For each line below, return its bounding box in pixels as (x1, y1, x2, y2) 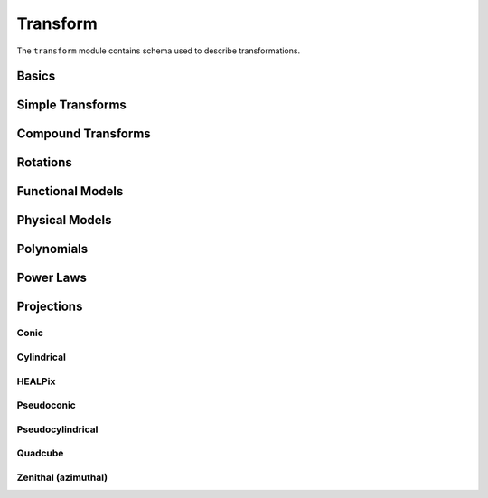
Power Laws (16, 270, 88, 286)
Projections (16, 299, 83, 315)
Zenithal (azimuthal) (16, 471, 108, 484)
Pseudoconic (16, 399, 76, 411)
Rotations (16, 155, 72, 171)
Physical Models (16, 212, 112, 228)
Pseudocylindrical (16, 423, 99, 436)
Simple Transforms (16, 98, 127, 113)
